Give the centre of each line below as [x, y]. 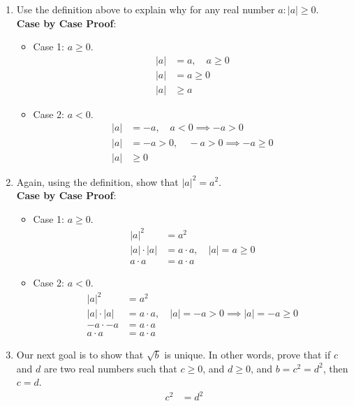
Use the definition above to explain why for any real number [146, 9]
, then [335, 368]
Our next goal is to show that [80, 355]
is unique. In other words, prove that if [248, 355]
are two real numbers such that [110, 368]
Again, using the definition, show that [97, 181]
